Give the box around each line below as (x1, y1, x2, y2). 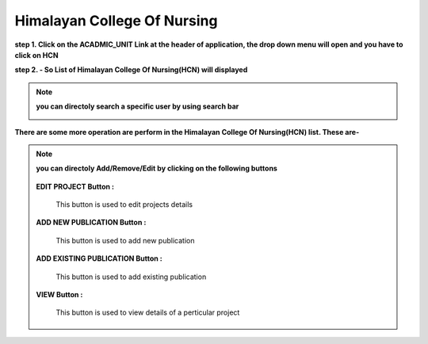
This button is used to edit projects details (55, 200, 193, 209)
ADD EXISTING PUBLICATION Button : (36, 254, 162, 263)
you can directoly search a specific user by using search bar (36, 101, 239, 111)
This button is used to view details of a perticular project (55, 308, 240, 317)
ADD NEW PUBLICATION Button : (36, 218, 147, 227)
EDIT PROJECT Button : (36, 182, 115, 191)
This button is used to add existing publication (55, 272, 207, 281)
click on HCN (14, 50, 59, 59)
